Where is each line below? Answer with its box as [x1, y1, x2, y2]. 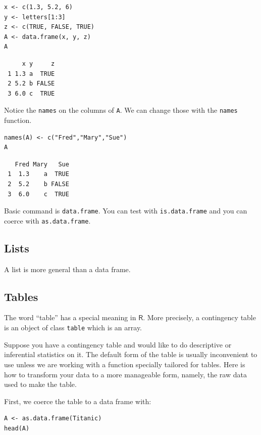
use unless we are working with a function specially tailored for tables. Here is [4, 359, 245, 369]
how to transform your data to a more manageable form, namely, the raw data [4, 369, 247, 379]
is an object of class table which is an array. [4, 322, 142, 333]
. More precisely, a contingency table [143, 312, 256, 323]
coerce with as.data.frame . [4, 215, 91, 226]
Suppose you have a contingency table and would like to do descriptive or [4, 339, 232, 350]
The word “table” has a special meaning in [4, 312, 136, 323]
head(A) [4, 424, 30, 432]
